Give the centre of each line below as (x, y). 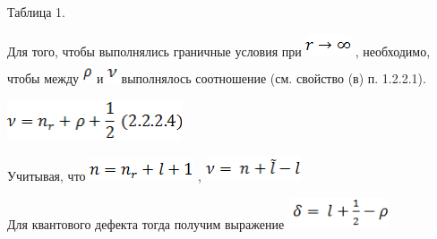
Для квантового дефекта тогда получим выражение (146, 223)
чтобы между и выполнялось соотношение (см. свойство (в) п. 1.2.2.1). (217, 77)
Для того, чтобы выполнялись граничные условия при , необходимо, (219, 51)
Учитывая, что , (104, 176)
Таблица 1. (36, 12)
